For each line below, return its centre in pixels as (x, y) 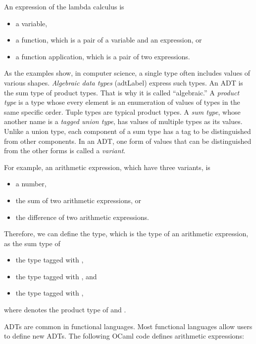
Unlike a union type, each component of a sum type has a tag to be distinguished (128, 131)
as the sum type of (32, 243)
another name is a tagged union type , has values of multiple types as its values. (123, 121)
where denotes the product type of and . (65, 310)
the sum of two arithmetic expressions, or (78, 200)
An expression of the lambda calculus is (64, 6)
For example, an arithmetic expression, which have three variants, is (107, 167)
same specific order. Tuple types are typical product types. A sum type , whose (122, 111)
